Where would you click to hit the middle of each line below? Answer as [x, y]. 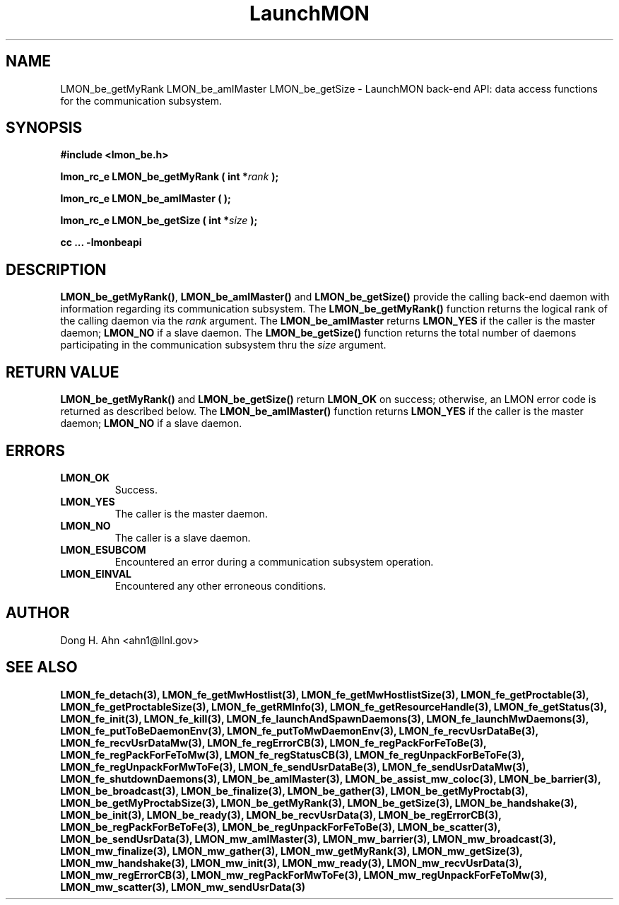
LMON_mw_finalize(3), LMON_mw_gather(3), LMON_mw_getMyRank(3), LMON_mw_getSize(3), [291, 851]
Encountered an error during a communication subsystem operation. [274, 561]
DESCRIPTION [56, 269]
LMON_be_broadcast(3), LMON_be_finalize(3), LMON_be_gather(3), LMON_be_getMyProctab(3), [294, 790]
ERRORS [36, 450]
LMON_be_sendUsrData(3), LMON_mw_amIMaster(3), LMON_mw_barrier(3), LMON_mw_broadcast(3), [308, 839]
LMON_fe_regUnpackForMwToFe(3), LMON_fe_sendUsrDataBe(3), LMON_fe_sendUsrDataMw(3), [295, 766]
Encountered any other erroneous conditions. [220, 585]
